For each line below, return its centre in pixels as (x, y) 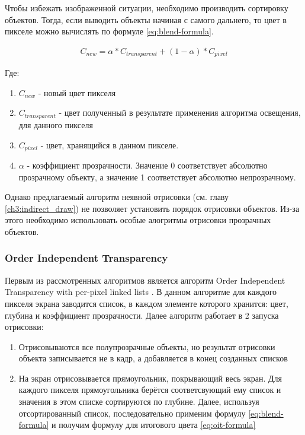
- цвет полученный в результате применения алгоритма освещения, (180, 112)
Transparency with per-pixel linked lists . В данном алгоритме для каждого (141, 292)
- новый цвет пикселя (77, 92)
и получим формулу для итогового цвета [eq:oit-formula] (154, 425)
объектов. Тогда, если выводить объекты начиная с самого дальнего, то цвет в (146, 19)
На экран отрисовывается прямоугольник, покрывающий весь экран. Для (150, 378)
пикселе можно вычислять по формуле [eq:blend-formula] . (109, 31)
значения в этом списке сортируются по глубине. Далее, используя (139, 401)
